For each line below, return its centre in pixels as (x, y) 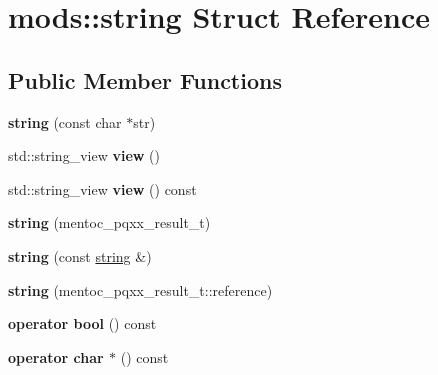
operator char (56, 356)
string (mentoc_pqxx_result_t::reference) (140, 289)
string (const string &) (80, 255)
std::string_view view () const (102, 188)
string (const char (65, 121)
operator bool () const (82, 323)
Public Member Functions (145, 79)
